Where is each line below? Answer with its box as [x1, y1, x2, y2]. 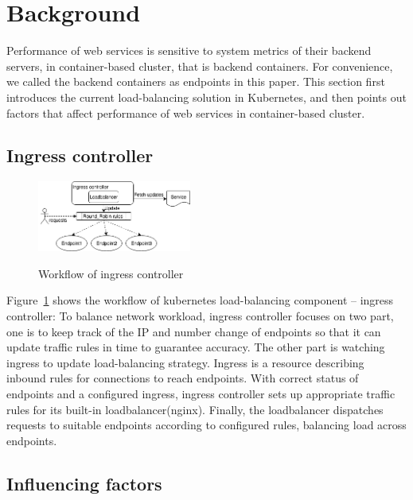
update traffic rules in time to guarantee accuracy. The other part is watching [6, 339, 385, 355]
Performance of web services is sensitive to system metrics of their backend [6, 42, 372, 59]
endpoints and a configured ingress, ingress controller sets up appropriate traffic [6, 385, 395, 401]
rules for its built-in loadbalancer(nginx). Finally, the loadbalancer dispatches [6, 401, 384, 417]
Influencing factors [6, 471, 162, 495]
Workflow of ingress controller [38, 265, 184, 281]
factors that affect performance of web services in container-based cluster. [6, 104, 365, 121]
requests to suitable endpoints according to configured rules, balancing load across [6, 417, 407, 433]
